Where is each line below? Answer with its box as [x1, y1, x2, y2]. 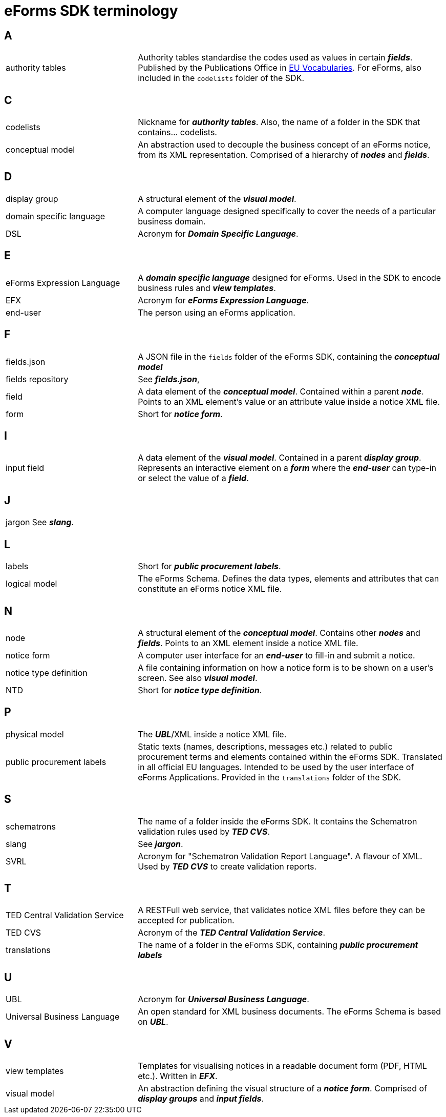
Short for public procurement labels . [138, 561, 281, 572]
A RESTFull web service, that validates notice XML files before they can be [138, 905, 426, 916]
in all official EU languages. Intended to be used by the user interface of [138, 761, 414, 772]
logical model [6, 578, 57, 589]
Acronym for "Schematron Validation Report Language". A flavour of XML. [138, 851, 422, 861]
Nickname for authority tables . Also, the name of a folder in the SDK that [138, 117, 420, 128]
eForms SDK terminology [4, 2, 178, 19]
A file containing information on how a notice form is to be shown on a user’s [138, 662, 434, 673]
